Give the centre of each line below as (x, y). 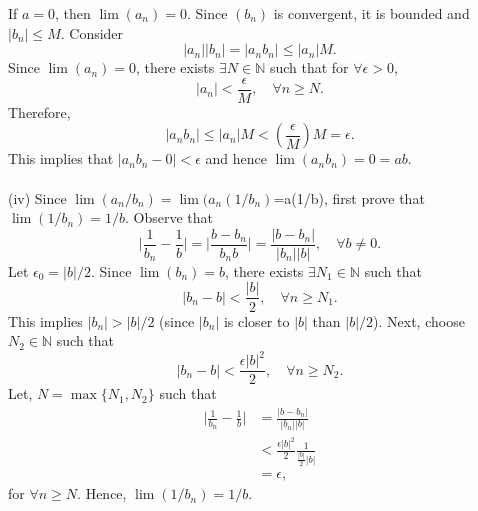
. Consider (92, 32)
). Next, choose (419, 320)
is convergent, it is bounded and (371, 13)
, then (73, 13)
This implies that (61, 158)
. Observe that (169, 217)
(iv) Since (37, 197)
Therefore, (39, 111)
